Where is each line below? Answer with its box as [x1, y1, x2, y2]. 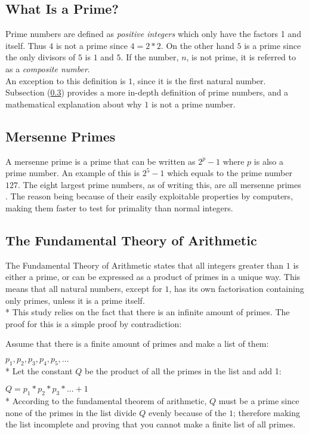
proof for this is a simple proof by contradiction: [5, 317, 182, 330]
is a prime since [244, 39, 301, 51]
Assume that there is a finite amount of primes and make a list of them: [5, 337, 269, 350]
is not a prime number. [152, 97, 236, 110]
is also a [254, 155, 283, 167]
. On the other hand [160, 39, 234, 51]
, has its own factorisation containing [169, 282, 304, 294]
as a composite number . [5, 62, 90, 75]
